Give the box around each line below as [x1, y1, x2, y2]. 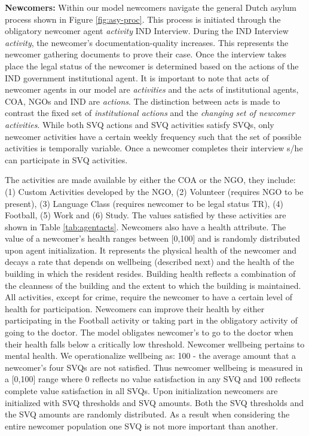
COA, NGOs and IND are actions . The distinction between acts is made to [5, 94, 280, 107]
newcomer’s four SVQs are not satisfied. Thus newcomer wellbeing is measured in [5, 361, 303, 373]
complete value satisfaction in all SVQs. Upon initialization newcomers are [5, 385, 278, 397]
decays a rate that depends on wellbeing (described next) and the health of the [5, 255, 295, 268]
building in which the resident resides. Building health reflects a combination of [5, 267, 296, 280]
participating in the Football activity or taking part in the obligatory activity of [5, 314, 298, 327]
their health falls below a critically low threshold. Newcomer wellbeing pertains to [5, 337, 305, 350]
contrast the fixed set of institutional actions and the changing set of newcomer [5, 106, 295, 119]
